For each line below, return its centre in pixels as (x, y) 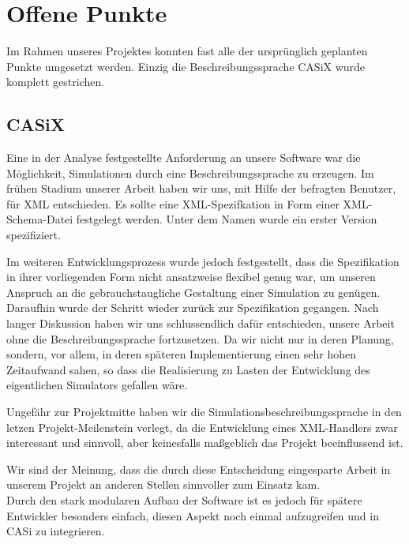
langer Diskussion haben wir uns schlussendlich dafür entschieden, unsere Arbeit (201, 323)
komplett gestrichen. (56, 82)
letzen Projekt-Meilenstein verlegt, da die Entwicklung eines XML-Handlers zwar (202, 427)
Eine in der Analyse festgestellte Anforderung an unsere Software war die (184, 158)
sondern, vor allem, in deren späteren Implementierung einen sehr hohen (182, 354)
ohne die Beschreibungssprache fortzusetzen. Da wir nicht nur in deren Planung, (200, 338)
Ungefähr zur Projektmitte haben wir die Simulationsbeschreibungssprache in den (204, 412)
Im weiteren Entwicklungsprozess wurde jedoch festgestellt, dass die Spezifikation (203, 261)
